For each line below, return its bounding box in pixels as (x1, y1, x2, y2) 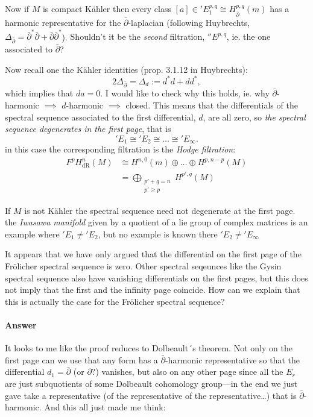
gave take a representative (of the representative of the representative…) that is (5, 389, 297, 401)
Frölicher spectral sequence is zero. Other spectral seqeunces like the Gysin (5, 259, 282, 272)
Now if (5, 2, 30, 14)
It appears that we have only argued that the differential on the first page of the (5, 248, 302, 260)
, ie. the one (226, 30, 271, 43)
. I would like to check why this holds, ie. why (100, 87, 270, 99)
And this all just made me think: (44, 401, 166, 413)
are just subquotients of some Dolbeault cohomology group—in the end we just (5, 377, 298, 389)
